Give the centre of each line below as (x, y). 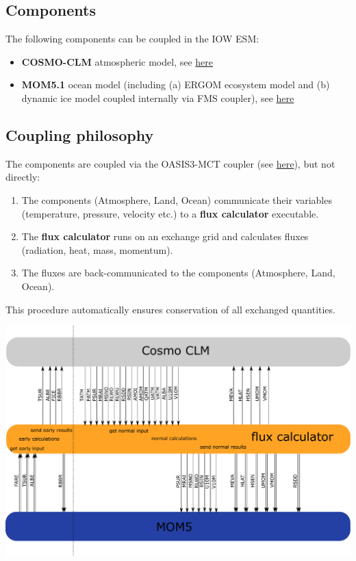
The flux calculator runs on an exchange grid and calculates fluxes (165, 236)
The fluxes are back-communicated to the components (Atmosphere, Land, (178, 273)
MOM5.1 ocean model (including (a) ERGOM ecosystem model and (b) (176, 84)
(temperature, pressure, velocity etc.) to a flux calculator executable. (170, 213)
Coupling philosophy (80, 134)
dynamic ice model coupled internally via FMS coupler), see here (158, 97)
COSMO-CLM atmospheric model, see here (117, 61)
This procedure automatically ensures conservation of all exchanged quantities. (170, 309)
